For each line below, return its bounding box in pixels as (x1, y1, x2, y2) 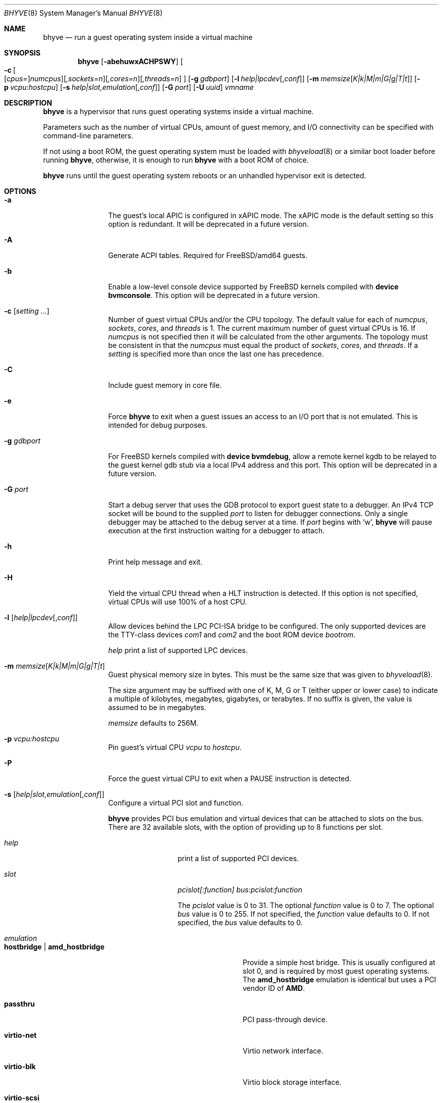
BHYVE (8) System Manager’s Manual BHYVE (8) (4, 9, 163, 17)
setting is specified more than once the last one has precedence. (108, 349, 324, 358)
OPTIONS (4, 187, 36, 195)
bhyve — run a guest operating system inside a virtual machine (43, 33, 253, 41)
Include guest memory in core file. (108, 381, 222, 389)
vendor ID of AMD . (243, 984, 305, 992)
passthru (4, 999, 35, 1008)
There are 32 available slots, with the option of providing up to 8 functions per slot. (108, 823, 383, 831)
